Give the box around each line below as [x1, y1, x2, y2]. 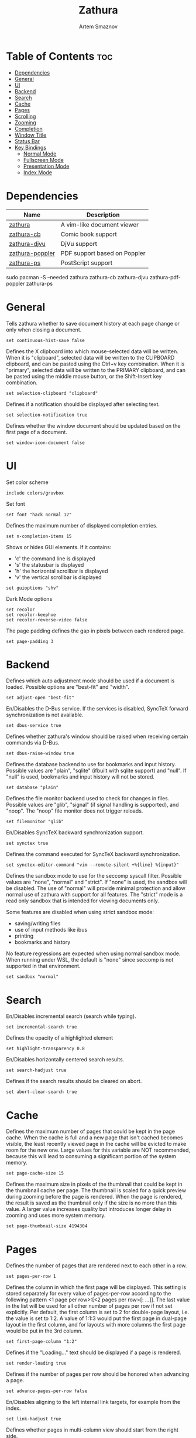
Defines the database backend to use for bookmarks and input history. [6, 761, 177, 768]
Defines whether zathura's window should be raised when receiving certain [6, 733, 188, 740]
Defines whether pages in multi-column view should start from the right [6, 1426, 178, 1433]
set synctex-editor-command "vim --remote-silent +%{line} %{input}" [6, 862, 180, 868]
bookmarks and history [14, 939, 71, 946]
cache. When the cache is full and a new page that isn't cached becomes [6, 1134, 183, 1141]
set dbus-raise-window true [6, 750, 75, 757]
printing [14, 932, 34, 939]
